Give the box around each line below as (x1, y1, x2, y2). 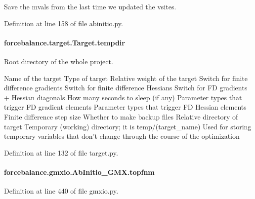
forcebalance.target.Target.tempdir (4, 37, 125, 47)
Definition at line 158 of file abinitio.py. (4, 18, 123, 28)
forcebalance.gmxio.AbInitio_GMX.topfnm (4, 166, 155, 177)
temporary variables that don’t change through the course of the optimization (4, 131, 240, 141)
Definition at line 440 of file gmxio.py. (4, 186, 119, 196)
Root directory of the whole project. (4, 56, 113, 66)
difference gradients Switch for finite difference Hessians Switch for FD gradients (4, 82, 248, 93)
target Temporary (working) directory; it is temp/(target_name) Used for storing (4, 121, 252, 131)
